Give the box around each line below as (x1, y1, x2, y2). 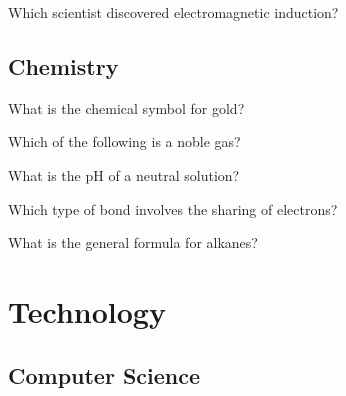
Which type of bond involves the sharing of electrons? (8, 198, 338, 219)
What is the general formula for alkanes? (8, 232, 258, 253)
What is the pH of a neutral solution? (8, 164, 240, 185)
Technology (8, 290, 166, 331)
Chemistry (8, 50, 119, 81)
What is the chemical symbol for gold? (8, 97, 245, 118)
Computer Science (8, 359, 201, 390)
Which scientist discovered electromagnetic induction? (8, 2, 339, 22)
